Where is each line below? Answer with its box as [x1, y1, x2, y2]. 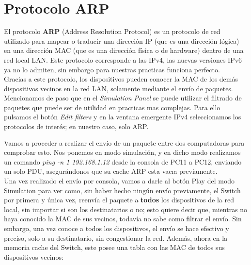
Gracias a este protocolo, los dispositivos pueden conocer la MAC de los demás [4, 74, 238, 84]
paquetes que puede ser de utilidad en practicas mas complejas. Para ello [4, 102, 220, 112]
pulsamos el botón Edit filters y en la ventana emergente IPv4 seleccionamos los [4, 112, 241, 122]
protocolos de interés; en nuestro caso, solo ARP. [4, 121, 149, 132]
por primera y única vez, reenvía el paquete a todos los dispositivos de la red [4, 195, 234, 205]
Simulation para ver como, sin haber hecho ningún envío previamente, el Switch [4, 185, 241, 195]
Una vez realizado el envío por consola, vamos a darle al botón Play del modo [4, 176, 235, 186]
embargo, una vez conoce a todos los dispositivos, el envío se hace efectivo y [4, 223, 229, 233]
